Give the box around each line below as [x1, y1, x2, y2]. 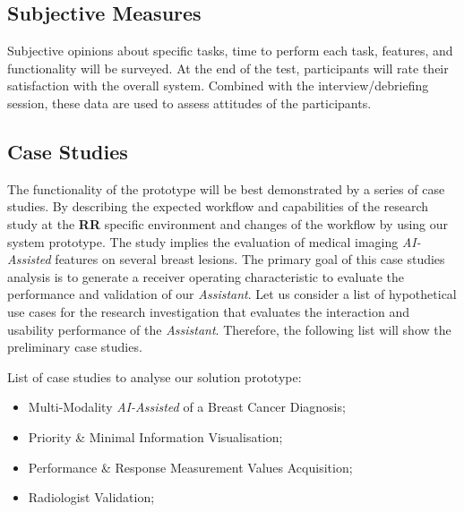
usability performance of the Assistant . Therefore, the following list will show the [7, 320, 451, 338]
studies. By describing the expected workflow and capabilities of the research [7, 197, 429, 216]
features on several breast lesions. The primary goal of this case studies [55, 250, 445, 269]
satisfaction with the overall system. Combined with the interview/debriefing [7, 76, 429, 95]
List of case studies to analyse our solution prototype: [7, 367, 302, 386]
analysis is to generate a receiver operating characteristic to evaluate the [7, 267, 405, 286]
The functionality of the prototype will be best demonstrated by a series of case [7, 179, 445, 198]
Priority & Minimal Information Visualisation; [28, 427, 283, 446]
